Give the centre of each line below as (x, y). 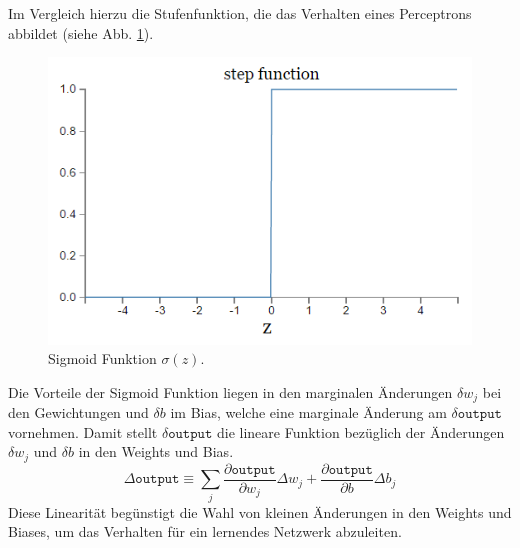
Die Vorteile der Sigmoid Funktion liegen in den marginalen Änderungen (230, 391)
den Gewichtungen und (78, 412)
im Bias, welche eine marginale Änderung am (308, 412)
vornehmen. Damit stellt (83, 431)
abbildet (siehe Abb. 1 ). (81, 32)
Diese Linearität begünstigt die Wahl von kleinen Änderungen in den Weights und (260, 511)
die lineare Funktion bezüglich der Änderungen (360, 431)
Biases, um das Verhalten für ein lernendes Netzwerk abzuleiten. (205, 531)
